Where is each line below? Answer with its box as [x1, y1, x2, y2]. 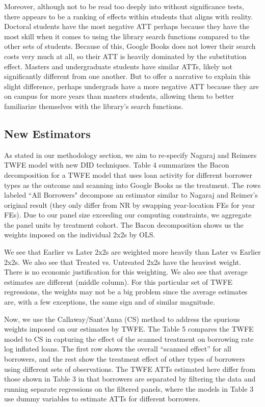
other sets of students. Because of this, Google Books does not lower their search [4, 41, 256, 51]
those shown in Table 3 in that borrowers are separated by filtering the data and [4, 373, 256, 384]
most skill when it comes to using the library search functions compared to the [4, 31, 250, 41]
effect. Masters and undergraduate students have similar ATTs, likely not [4, 61, 232, 71]
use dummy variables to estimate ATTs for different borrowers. [4, 393, 200, 404]
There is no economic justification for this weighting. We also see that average [4, 266, 248, 277]
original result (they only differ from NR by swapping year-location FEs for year [4, 199, 255, 210]
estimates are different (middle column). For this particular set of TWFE [4, 276, 232, 287]
